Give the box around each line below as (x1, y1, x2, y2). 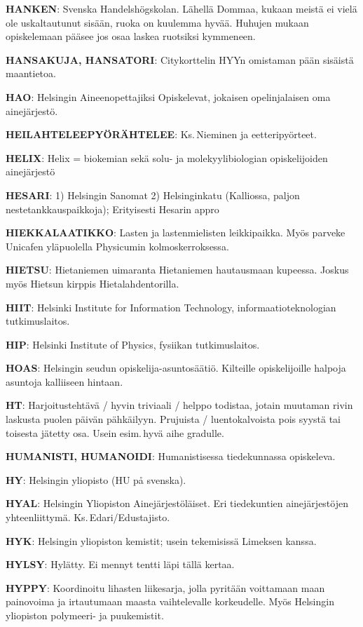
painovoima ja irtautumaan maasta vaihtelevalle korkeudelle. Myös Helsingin (6, 594, 334, 609)
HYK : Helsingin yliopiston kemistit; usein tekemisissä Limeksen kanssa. (6, 533, 317, 548)
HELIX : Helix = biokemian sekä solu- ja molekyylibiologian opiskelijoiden (6, 150, 328, 165)
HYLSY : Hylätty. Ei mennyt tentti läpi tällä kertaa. (6, 557, 235, 572)
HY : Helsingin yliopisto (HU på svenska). (6, 472, 186, 487)
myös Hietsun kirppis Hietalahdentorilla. (6, 276, 179, 290)
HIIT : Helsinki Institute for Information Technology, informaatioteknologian (6, 299, 336, 314)
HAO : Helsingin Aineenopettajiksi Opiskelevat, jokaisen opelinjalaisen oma (6, 89, 331, 104)
